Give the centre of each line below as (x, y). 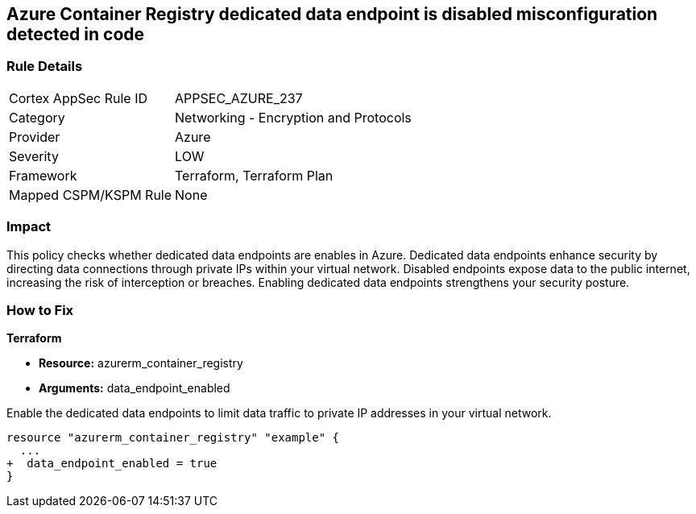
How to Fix (40, 310)
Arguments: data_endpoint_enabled (135, 388)
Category (37, 117)
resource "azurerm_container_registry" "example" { (173, 438)
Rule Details (45, 66)
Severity (34, 156)
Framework (43, 175)
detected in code (76, 34)
